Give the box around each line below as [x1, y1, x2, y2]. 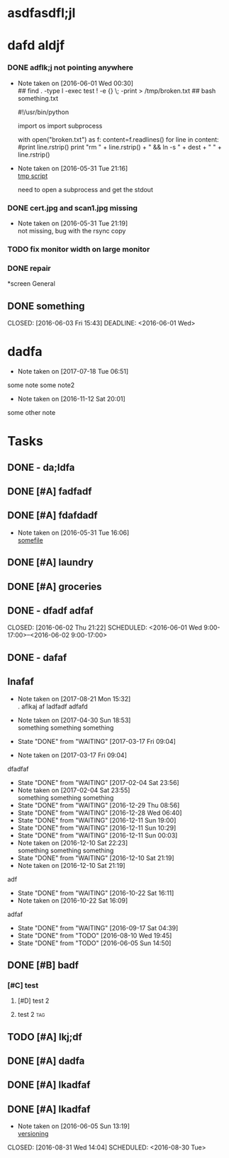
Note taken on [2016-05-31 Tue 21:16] [17, 164, 128, 172]
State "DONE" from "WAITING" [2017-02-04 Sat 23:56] [17, 778, 179, 786]
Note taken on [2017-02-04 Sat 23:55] [17, 786, 130, 794]
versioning [17, 1130, 49, 1138]
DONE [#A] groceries [7, 580, 102, 593]
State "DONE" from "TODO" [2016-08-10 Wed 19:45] [17, 931, 172, 940]
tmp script [17, 172, 48, 180]
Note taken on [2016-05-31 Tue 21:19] [17, 218, 128, 228]
